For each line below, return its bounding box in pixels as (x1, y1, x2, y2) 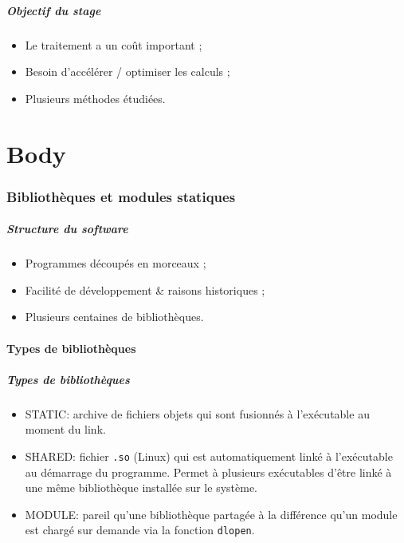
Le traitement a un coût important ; (25, 36, 202, 53)
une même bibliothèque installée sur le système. (25, 479, 257, 496)
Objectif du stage (6, 2, 101, 18)
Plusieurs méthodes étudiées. (25, 89, 166, 106)
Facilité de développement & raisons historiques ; (25, 281, 265, 298)
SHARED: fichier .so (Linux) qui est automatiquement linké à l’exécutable (25, 447, 393, 464)
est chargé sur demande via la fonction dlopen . (25, 521, 255, 538)
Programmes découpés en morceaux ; (25, 255, 206, 271)
